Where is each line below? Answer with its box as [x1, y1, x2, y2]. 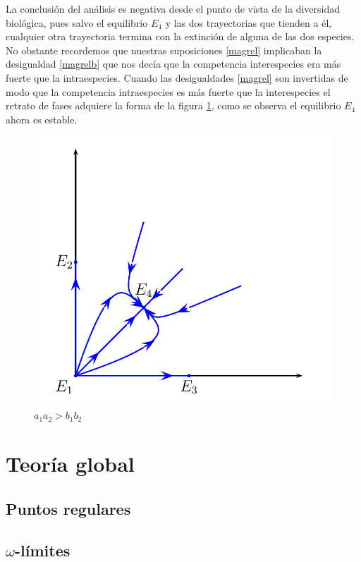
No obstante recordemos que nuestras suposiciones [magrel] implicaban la [6, 42, 322, 57]
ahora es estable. [6, 111, 78, 126]
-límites [15, 539, 71, 561]
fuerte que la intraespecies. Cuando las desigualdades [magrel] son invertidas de [6, 70, 348, 85]
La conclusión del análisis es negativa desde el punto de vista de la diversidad [6, 1, 341, 16]
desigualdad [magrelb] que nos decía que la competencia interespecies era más [6, 56, 341, 71]
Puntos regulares [6, 497, 131, 519]
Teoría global [6, 449, 135, 478]
